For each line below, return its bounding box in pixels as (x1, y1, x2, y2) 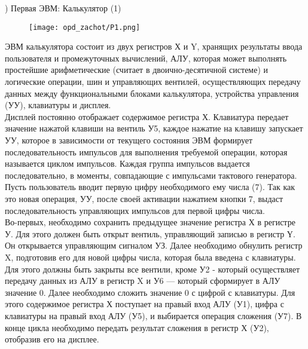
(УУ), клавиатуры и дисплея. (5, 99, 111, 111)
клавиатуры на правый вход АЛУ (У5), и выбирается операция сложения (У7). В (5, 309, 302, 322)
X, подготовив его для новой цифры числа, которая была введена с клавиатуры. (5, 250, 296, 263)
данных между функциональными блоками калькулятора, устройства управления (5, 87, 299, 99)
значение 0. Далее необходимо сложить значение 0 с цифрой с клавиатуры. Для (5, 286, 295, 298)
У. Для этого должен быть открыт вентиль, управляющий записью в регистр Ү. (5, 227, 295, 240)
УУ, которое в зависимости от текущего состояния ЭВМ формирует (5, 134, 253, 146)
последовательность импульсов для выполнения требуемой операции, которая (5, 145, 288, 158)
